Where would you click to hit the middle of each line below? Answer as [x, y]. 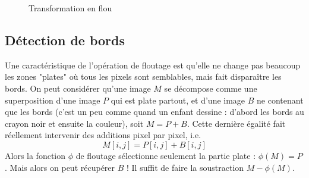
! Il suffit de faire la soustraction [185, 167]
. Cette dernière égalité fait [236, 123]
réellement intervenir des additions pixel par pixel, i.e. [103, 135]
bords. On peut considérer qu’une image [78, 88]
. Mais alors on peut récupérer [60, 167]
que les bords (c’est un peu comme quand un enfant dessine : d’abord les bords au [154, 112]
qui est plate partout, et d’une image [178, 100]
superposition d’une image [53, 100]
